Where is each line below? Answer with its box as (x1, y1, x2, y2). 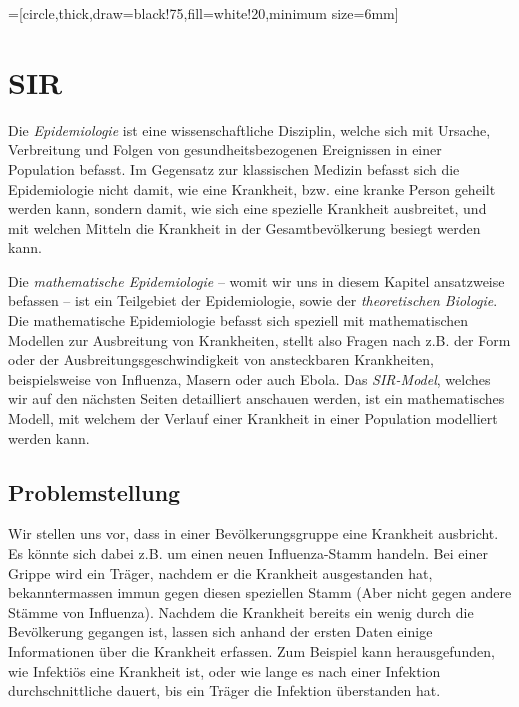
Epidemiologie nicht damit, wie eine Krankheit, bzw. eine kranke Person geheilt (8, 178, 496, 199)
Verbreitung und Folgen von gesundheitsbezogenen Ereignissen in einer (8, 139, 442, 160)
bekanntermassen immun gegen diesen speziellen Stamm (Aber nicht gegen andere (8, 582, 512, 603)
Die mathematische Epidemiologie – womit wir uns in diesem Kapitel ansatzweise (8, 270, 505, 291)
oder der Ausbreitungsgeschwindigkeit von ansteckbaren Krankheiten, (8, 349, 434, 370)
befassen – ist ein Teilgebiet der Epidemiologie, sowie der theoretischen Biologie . (8, 290, 498, 311)
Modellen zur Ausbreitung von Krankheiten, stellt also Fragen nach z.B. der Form (8, 329, 511, 350)
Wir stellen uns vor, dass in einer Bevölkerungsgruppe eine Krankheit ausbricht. (8, 523, 499, 544)
